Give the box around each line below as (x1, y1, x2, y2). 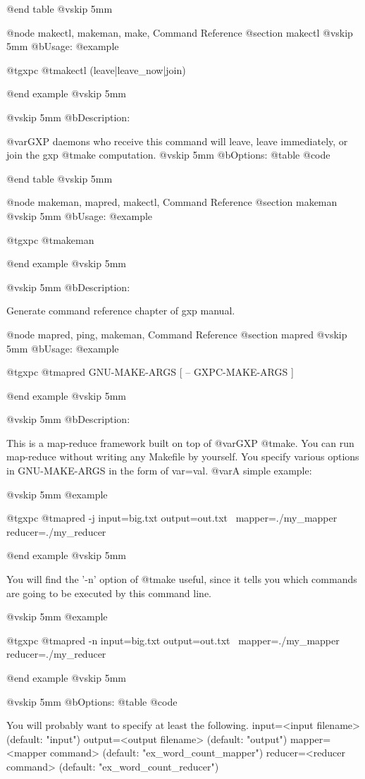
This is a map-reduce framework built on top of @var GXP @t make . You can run (6, 435, 354, 450)
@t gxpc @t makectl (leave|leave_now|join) (6, 62, 186, 77)
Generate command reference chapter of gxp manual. (6, 303, 235, 318)
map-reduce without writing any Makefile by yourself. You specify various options (6, 449, 359, 464)
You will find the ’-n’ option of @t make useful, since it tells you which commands (6, 572, 357, 587)
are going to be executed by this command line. (6, 585, 211, 600)
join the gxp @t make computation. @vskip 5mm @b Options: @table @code (6, 147, 330, 162)
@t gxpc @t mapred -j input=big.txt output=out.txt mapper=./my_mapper (6, 510, 338, 525)
